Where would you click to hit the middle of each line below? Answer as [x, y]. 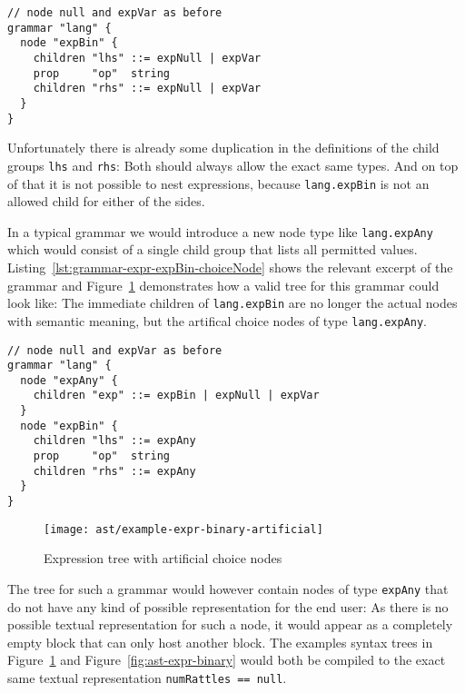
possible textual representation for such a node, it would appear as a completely [230, 624]
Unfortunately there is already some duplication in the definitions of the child [223, 148]
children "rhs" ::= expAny [114, 471]
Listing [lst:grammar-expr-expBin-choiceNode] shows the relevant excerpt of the [230, 267]
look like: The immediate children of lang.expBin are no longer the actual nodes [232, 303]
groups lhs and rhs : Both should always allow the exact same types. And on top [233, 165]
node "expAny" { [69, 380]
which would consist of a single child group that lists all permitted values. [213, 249]
